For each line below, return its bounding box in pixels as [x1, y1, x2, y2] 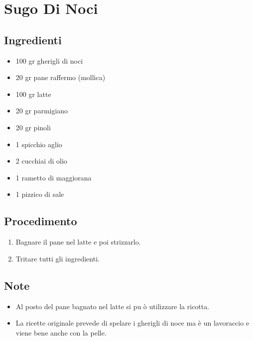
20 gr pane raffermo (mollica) [15, 72, 106, 83]
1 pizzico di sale [15, 189, 64, 199]
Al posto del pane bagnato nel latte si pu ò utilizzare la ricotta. [15, 301, 210, 311]
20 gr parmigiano [15, 105, 68, 116]
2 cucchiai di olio [15, 156, 67, 166]
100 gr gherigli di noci [15, 55, 83, 66]
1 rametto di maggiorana [15, 172, 92, 182]
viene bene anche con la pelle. [15, 327, 107, 338]
